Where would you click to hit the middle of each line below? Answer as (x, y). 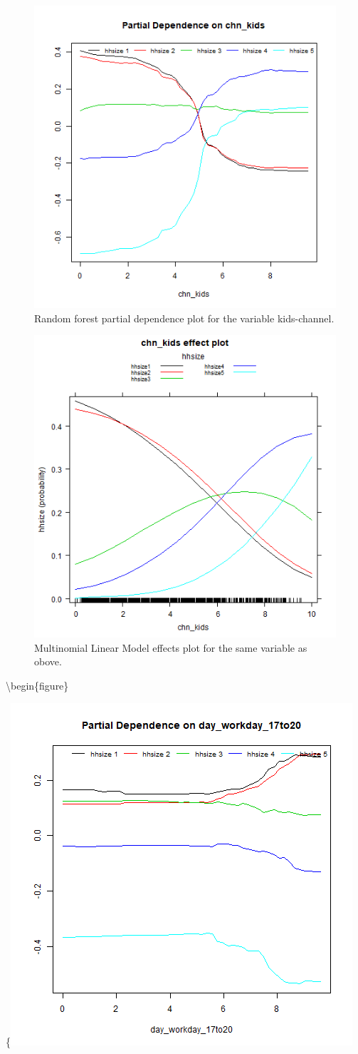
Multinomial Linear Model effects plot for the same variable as (171, 647)
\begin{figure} (37, 685)
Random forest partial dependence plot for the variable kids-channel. (184, 318)
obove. (48, 661)
